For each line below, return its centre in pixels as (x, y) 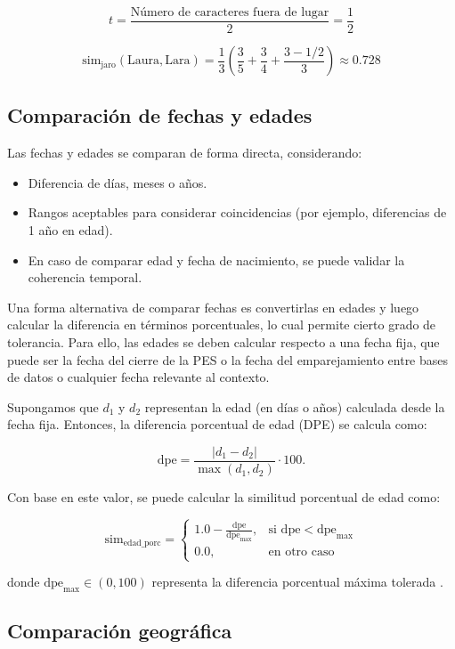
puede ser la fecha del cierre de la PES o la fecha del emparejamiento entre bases (228, 359)
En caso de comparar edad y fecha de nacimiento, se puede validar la (216, 260)
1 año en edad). (70, 230)
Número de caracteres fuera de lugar (230, 12)
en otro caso (301, 552)
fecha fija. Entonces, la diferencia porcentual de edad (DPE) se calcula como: (217, 424)
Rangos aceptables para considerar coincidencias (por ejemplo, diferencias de (237, 212)
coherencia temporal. (85, 277)
